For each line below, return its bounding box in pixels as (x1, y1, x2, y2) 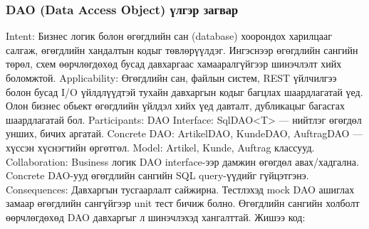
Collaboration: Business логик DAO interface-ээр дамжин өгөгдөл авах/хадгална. (6, 154, 359, 169)
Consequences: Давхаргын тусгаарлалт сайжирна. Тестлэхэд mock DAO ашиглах (6, 181, 355, 196)
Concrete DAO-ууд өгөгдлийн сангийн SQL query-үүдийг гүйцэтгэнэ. (6, 168, 309, 183)
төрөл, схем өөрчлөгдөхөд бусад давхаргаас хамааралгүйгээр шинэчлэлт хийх (6, 56, 342, 71)
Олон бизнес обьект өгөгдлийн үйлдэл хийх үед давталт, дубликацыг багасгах (6, 98, 345, 113)
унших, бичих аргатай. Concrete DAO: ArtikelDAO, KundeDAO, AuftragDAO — (6, 126, 363, 141)
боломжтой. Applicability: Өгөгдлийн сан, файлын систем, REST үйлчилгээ (6, 70, 337, 85)
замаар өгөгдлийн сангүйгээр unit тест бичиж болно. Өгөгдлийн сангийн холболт (6, 196, 360, 211)
